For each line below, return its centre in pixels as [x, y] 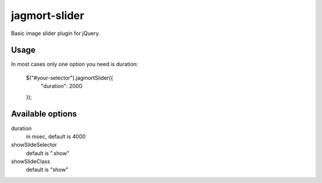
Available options [44, 114]
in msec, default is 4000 [56, 136]
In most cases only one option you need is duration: [75, 64]
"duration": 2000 [62, 86]
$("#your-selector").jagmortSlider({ [69, 78]
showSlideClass [31, 162]
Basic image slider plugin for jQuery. [56, 33]
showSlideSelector [34, 145]
